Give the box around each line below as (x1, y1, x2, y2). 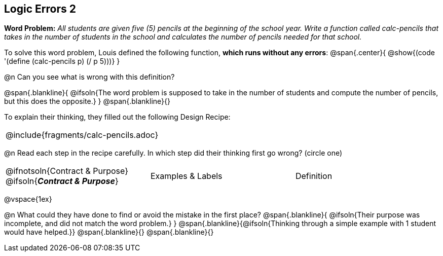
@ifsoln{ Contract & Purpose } (6, 176, 119, 187)
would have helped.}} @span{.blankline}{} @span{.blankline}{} (4, 228, 214, 237)
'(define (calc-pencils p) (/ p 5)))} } (4, 57, 120, 66)
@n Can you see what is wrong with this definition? (4, 72, 175, 82)
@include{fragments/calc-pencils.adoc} (6, 130, 159, 140)
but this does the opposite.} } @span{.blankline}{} (4, 97, 171, 106)
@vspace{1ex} (4, 195, 52, 204)
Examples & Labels (150, 171, 223, 181)
